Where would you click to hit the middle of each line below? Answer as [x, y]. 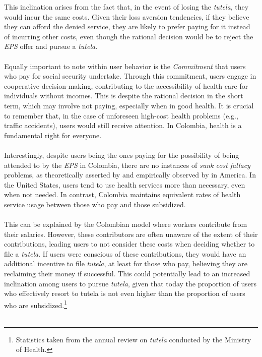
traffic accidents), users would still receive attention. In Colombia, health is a [123, 125]
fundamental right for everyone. [53, 135]
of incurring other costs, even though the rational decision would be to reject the [129, 36]
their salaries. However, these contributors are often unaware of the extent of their [131, 234]
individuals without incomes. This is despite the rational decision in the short [124, 96]
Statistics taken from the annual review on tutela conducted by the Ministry [134, 339]
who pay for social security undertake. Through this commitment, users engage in [130, 76]
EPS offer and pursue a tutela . [51, 46]
